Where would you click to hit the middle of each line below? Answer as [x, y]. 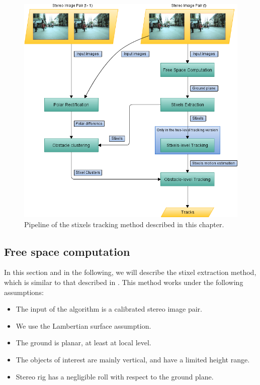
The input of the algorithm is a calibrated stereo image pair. [109, 309]
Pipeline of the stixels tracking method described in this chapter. [124, 224]
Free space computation [67, 251]
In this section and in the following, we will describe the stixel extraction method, [130, 272]
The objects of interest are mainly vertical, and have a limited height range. [133, 359]
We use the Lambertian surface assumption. [83, 325]
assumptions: [24, 292]
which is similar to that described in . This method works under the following [124, 282]
